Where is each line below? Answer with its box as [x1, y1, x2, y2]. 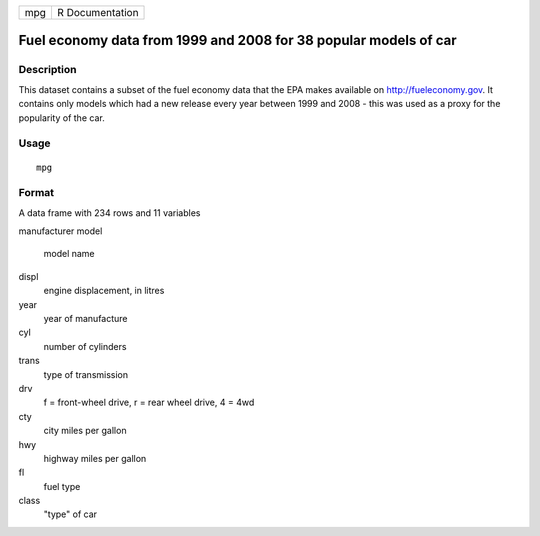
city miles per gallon [43, 425, 127, 437]
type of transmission [43, 368, 129, 380]
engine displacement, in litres [43, 285, 165, 297]
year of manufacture [43, 312, 129, 324]
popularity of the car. [18, 111, 105, 124]
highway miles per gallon [43, 452, 147, 464]
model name [43, 248, 95, 260]
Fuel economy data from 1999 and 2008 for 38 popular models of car [18, 32, 457, 49]
